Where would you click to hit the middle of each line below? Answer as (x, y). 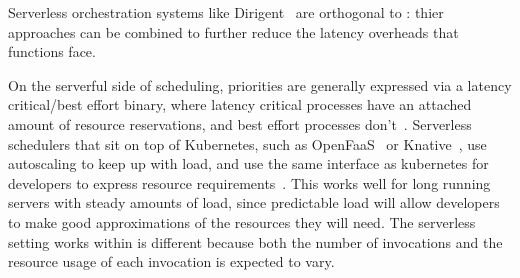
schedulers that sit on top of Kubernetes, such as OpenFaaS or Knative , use (247, 143)
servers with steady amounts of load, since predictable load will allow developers (254, 202)
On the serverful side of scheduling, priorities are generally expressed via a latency (260, 84)
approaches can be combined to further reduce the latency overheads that (233, 31)
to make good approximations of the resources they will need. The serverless (242, 221)
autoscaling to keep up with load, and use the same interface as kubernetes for (248, 163)
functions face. (52, 51)
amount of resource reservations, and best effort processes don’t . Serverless (240, 123)
